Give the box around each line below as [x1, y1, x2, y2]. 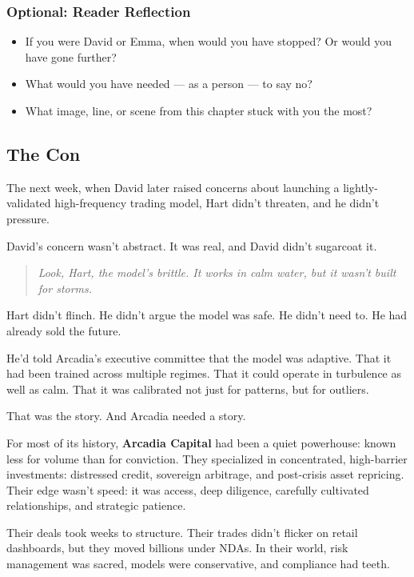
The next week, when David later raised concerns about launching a [6, 178, 340, 195]
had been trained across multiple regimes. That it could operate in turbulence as [6, 365, 402, 382]
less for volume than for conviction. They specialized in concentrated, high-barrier [6, 450, 408, 467]
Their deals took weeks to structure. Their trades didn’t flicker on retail [6, 523, 358, 540]
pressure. [6, 210, 50, 226]
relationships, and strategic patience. [6, 497, 186, 514]
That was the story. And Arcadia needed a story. [6, 407, 246, 424]
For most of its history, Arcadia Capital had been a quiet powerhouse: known [6, 434, 396, 451]
